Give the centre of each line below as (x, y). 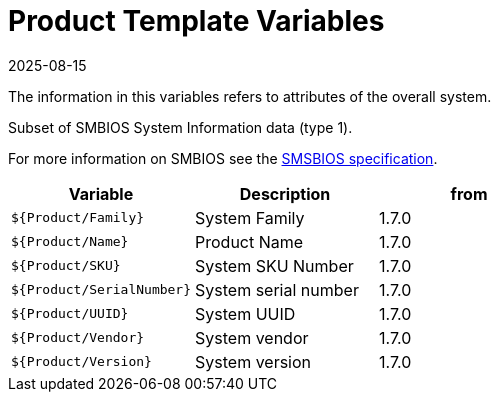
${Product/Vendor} (78, 338)
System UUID (245, 313)
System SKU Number (274, 265)
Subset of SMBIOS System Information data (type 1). (180, 127)
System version (253, 361)
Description (285, 193)
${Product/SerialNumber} (101, 290)
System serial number (277, 289)
